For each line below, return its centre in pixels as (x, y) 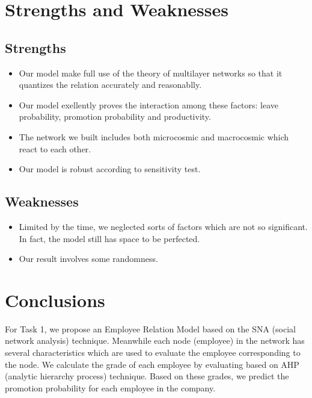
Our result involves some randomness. (88, 259)
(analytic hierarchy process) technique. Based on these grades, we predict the (147, 376)
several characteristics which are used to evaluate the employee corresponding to (153, 353)
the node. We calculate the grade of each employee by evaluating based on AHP (152, 364)
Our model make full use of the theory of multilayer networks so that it (151, 73)
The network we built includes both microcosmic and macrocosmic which (154, 136)
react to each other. (55, 148)
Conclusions (55, 300)
